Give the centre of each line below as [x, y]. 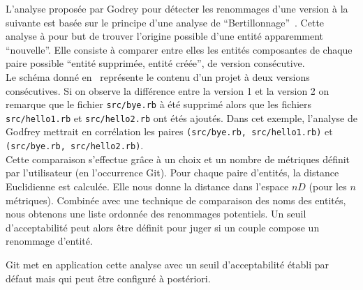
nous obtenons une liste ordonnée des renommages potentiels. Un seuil [156, 214]
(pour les [328, 186]
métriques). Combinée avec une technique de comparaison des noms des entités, [176, 200]
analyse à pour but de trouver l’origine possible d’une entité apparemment [165, 36]
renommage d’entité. [49, 241]
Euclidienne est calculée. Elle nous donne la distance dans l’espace [147, 186]
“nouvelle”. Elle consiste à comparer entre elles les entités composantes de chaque [179, 49]
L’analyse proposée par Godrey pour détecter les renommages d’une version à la [177, 8]
